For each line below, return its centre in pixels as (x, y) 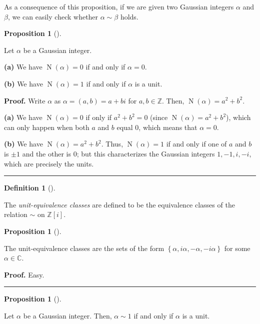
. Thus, (112, 144)
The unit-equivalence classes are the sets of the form (84, 248)
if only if (99, 117)
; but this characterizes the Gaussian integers (146, 153)
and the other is (46, 153)
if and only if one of (196, 144)
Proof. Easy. (24, 274)
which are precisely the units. (49, 163)
